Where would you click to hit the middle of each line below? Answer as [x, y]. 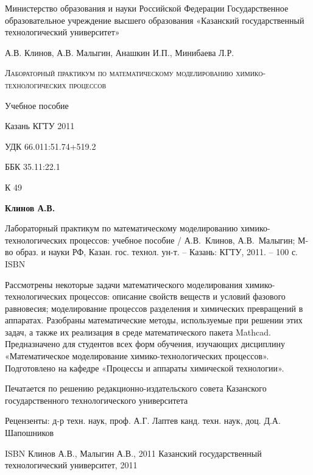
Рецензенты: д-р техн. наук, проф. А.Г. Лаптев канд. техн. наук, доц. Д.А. [143, 420]
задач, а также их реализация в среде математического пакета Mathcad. [138, 332]
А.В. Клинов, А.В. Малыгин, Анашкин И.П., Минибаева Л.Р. [120, 52]
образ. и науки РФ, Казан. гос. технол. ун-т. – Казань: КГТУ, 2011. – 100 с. [157, 252]
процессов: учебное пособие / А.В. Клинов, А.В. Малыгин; [182, 240]
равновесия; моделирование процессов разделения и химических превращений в [154, 308]
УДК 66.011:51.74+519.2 [51, 146]
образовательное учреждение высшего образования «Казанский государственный [155, 20]
